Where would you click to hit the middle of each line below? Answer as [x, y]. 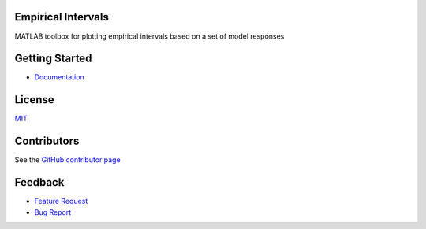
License [34, 100]
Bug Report [52, 212]
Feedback [39, 182]
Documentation [59, 77]
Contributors [47, 141]
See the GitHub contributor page [68, 160]
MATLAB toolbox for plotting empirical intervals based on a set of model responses [149, 36]
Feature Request [61, 201]
